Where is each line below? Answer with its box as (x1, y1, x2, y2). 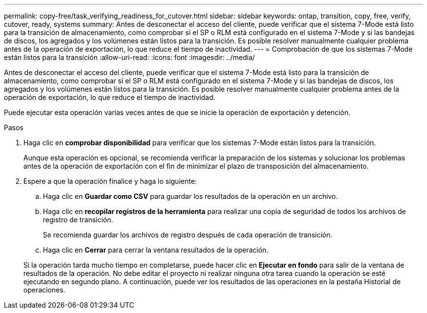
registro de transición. (43, 215, 114, 224)
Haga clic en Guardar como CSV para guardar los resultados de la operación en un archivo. (43, 192, 338, 200)
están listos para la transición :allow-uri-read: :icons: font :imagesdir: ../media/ (4, 53, 255, 61)
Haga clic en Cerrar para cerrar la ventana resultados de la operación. (43, 246, 269, 254)
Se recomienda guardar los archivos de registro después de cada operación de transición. (43, 231, 333, 239)
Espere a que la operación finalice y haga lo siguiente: (23, 177, 197, 185)
